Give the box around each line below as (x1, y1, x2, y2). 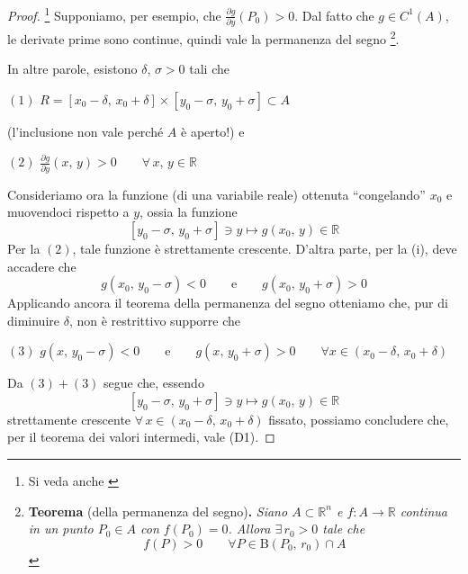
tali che (189, 59, 229, 78)
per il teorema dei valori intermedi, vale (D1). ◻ (7, 427, 275, 446)
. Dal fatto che (294, 5, 374, 24)
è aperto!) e (181, 121, 245, 140)
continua (400, 501, 447, 520)
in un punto (28, 519, 94, 538)
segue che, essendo (103, 373, 204, 392)
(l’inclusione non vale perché (7, 121, 164, 140)
